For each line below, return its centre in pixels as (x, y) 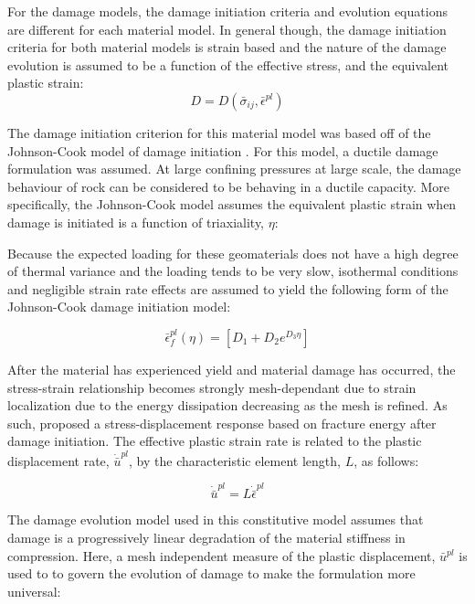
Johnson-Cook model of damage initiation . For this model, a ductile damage (223, 150)
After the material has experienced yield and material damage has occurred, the (232, 369)
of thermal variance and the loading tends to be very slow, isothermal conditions (233, 271)
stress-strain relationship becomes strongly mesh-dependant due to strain (212, 387)
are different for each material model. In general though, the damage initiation (227, 29)
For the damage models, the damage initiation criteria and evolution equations (227, 11)
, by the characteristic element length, (235, 460)
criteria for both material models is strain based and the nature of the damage (227, 47)
